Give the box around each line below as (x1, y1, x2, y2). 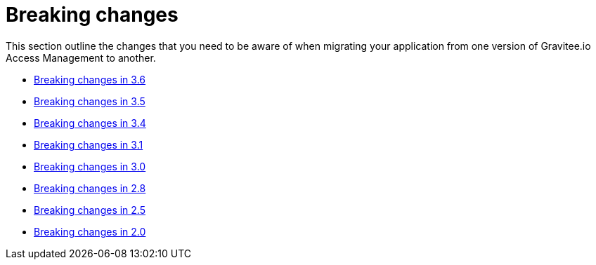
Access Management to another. (6, 51, 156, 64)
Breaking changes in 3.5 (34, 95, 145, 107)
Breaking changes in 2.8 (34, 182, 146, 194)
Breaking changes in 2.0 (34, 225, 146, 238)
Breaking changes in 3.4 (34, 116, 146, 129)
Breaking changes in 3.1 (34, 138, 143, 151)
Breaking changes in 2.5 (34, 203, 145, 216)
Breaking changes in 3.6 (34, 73, 146, 86)
